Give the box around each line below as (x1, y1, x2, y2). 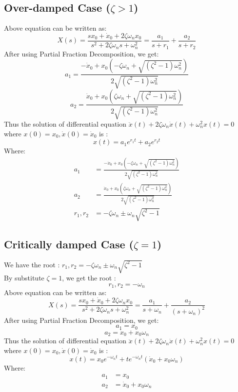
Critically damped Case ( (4, 236, 134, 251)
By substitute (4, 273, 44, 283)
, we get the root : (62, 273, 116, 283)
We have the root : (4, 259, 60, 269)
